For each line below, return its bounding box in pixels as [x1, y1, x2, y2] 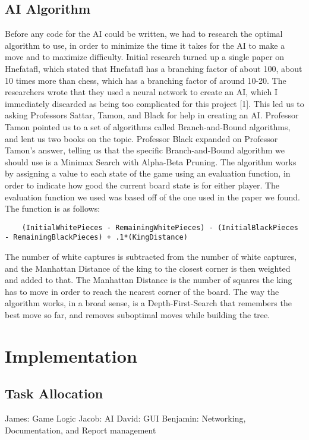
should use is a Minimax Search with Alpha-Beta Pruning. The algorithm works [5, 155, 297, 168]
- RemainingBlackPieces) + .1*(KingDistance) [5, 233, 188, 242]
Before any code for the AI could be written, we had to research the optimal [5, 27, 283, 40]
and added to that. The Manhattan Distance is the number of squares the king [5, 274, 292, 286]
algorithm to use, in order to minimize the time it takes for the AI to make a [5, 39, 285, 51]
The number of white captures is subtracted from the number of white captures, [5, 250, 297, 263]
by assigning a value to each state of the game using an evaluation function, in [5, 167, 291, 180]
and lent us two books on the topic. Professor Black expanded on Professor [5, 132, 278, 144]
